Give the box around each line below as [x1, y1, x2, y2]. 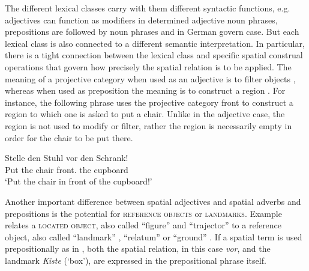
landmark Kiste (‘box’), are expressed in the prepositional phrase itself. [5, 254, 266, 266]
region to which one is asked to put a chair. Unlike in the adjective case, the [5, 108, 285, 120]
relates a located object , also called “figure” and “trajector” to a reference [5, 219, 282, 231]
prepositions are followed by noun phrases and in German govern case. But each [5, 25, 299, 38]
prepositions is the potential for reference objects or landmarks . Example [5, 207, 282, 219]
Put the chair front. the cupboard [5, 163, 128, 175]
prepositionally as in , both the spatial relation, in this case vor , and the [5, 242, 271, 255]
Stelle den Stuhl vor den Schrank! [5, 151, 128, 164]
